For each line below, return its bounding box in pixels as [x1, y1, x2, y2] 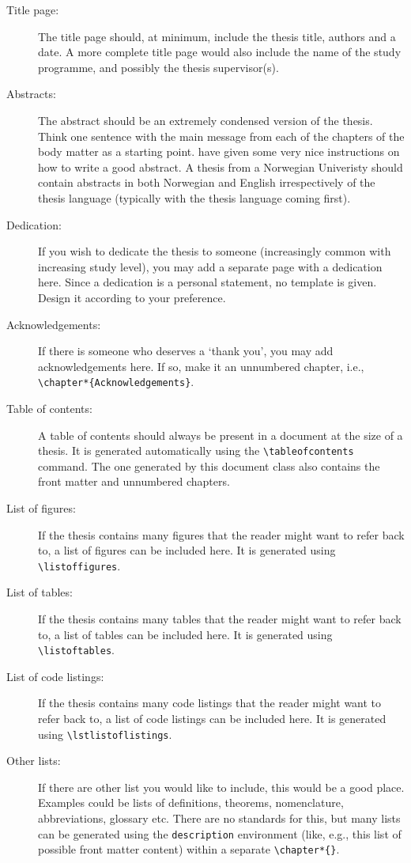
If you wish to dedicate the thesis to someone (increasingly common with [38, 243, 391, 259]
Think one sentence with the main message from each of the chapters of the [38, 127, 405, 144]
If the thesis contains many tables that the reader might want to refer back [38, 611, 402, 626]
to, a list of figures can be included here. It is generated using [38, 542, 336, 558]
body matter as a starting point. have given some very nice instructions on [38, 143, 400, 160]
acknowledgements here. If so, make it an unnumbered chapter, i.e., [38, 358, 364, 374]
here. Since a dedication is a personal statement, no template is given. [38, 274, 377, 290]
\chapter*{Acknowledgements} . [38, 373, 194, 390]
